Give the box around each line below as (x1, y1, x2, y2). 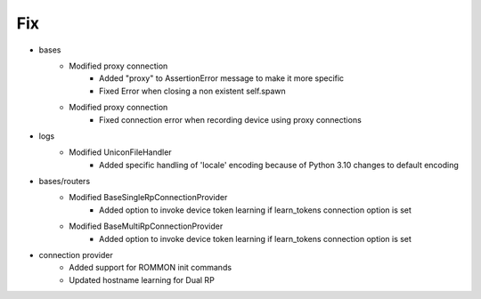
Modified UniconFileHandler (69, 147, 173, 158)
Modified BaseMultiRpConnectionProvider (69, 221, 224, 231)
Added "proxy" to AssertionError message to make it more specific (99, 73, 345, 84)
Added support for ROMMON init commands (69, 263, 232, 273)
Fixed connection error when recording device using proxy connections (99, 114, 363, 125)
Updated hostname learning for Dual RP (69, 274, 216, 285)
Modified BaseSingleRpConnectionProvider (69, 192, 228, 203)
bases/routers (38, 176, 91, 187)
